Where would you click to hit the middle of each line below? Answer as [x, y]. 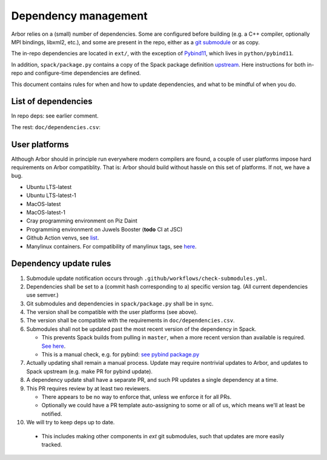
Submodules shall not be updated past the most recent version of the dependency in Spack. [141, 329]
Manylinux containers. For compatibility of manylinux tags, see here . [111, 246]
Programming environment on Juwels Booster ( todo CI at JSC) [104, 229]
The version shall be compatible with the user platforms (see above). [112, 312]
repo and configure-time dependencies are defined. [76, 73]
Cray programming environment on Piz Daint [82, 221]
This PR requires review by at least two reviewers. [88, 388]
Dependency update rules [61, 264]
